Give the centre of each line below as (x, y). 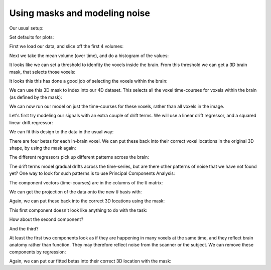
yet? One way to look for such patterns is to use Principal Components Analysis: (92, 173)
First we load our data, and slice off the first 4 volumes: (66, 46)
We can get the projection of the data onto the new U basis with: (76, 192)
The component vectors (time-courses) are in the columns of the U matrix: (86, 182)
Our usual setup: (26, 28)
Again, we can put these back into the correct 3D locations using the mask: (87, 201)
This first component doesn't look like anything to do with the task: (78, 210)
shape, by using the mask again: (43, 148)
